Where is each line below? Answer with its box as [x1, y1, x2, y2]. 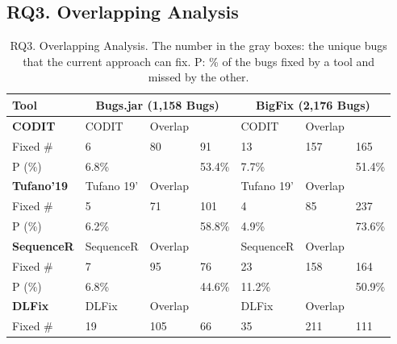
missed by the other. [148, 68, 249, 85]
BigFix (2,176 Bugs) [255, 96, 370, 113]
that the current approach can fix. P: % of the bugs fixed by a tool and [23, 52, 375, 69]
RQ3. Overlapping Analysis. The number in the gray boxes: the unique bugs [10, 37, 387, 54]
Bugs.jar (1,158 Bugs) [95, 96, 219, 113]
